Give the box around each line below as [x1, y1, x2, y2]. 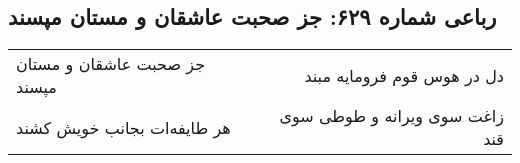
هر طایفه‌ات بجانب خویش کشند [16, 115, 231, 139]
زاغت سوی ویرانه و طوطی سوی [279, 104, 504, 128]
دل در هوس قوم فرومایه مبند [304, 63, 504, 87]
